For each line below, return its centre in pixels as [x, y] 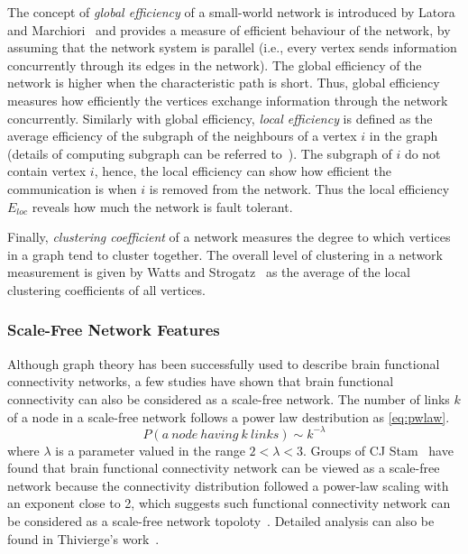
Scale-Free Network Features [114, 330]
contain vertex [47, 171]
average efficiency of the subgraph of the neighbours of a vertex [182, 136]
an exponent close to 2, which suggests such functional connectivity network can [229, 503]
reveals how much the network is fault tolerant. [162, 206]
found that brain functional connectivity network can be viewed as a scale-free [224, 468]
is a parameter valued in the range [150, 450]
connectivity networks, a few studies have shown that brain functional [201, 381]
